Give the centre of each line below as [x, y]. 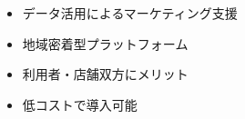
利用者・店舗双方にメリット [105, 74]
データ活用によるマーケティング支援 [130, 13]
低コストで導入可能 [80, 104]
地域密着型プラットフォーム [105, 43]
